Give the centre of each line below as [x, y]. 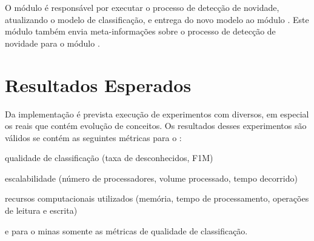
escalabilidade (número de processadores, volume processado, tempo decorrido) [151, 178]
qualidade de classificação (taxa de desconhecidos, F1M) [109, 158]
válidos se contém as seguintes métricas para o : [93, 137]
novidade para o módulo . [52, 43]
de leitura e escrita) [41, 210]
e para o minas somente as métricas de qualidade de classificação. [126, 230]
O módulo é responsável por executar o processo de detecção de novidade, [142, 7]
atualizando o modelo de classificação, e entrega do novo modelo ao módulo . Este [157, 19]
